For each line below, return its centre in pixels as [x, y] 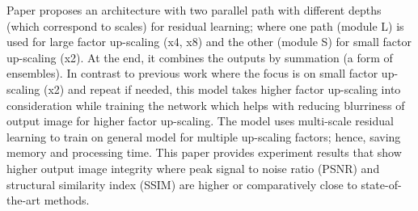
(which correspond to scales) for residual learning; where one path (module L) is [205, 25]
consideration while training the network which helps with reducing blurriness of [206, 105]
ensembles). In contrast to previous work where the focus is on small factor [192, 73]
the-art [24, 200]
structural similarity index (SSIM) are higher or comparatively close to [182, 184]
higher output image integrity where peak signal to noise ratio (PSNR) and [193, 168]
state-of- [381, 184]
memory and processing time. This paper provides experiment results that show [204, 152]
